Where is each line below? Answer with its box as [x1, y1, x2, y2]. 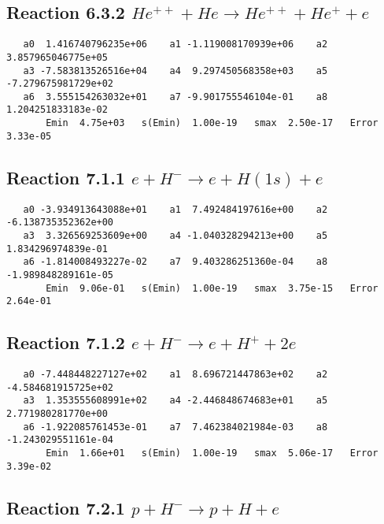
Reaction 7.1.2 [6, 330, 125, 355]
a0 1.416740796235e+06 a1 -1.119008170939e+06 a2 [23, 39, 328, 50]
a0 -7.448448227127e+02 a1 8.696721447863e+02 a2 [23, 369, 328, 381]
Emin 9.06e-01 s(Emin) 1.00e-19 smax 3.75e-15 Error [46, 282, 378, 294]
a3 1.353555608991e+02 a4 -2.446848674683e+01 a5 [23, 395, 328, 407]
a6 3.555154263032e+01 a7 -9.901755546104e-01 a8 [23, 91, 328, 102]
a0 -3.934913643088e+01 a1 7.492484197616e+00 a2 [23, 203, 328, 215]
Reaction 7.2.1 [6, 495, 125, 519]
